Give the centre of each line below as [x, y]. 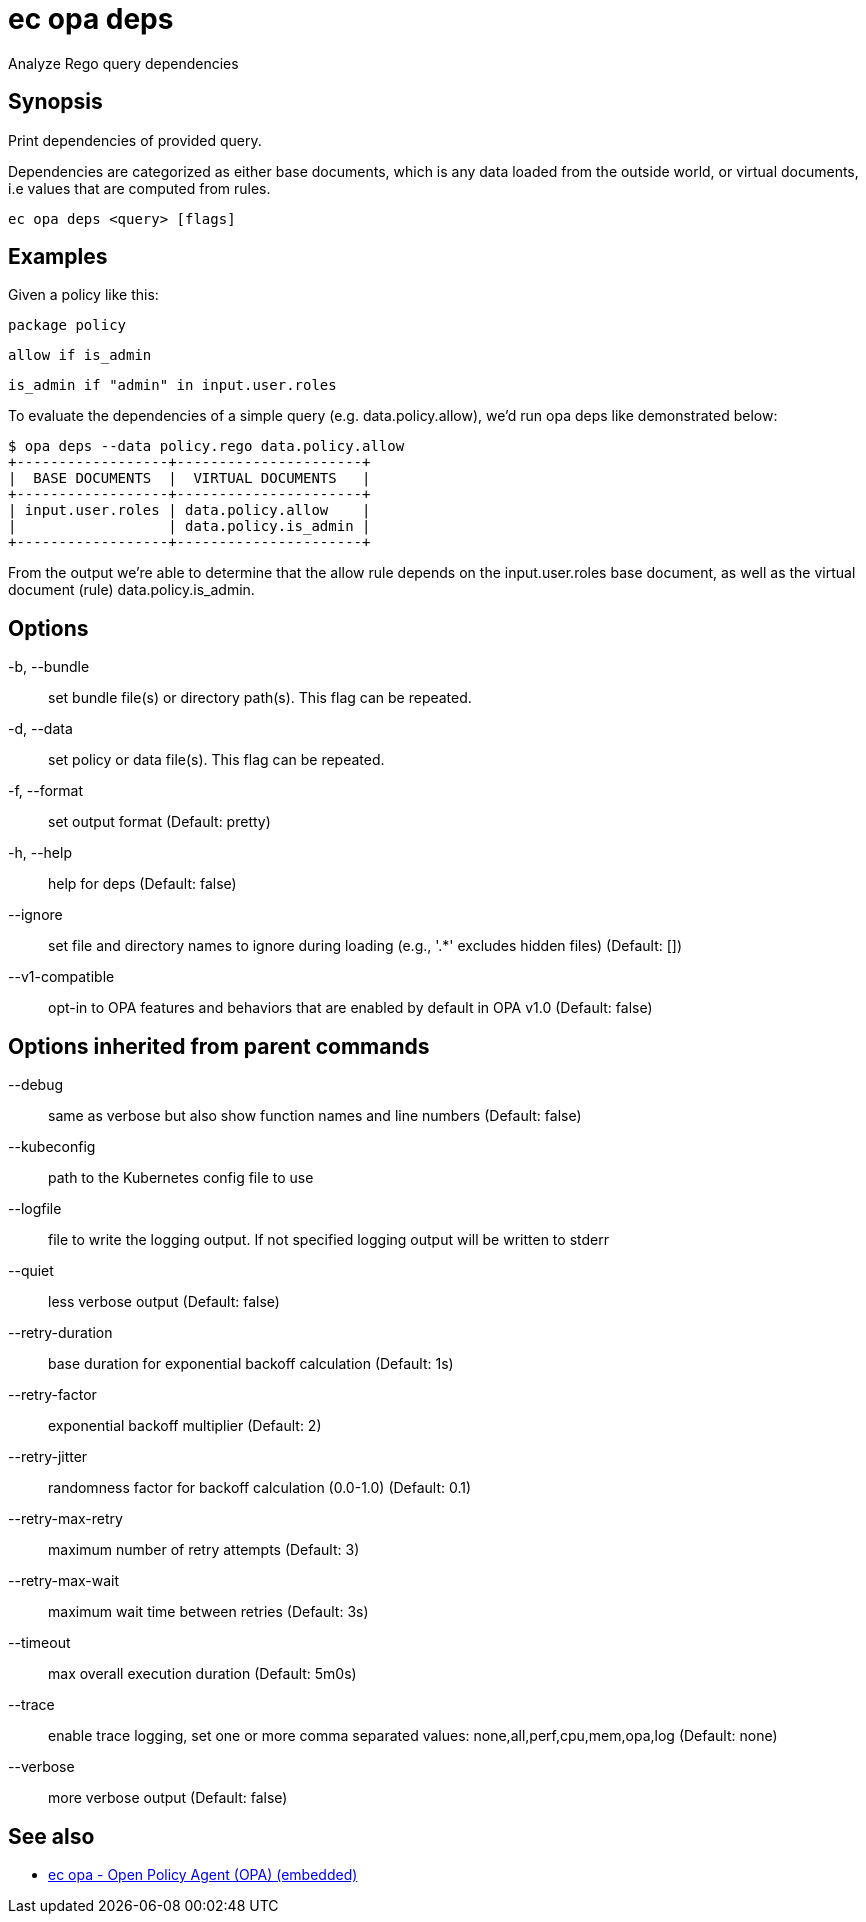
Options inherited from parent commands [219, 1046]
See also [51, 1836]
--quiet [31, 1271]
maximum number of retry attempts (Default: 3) [204, 1550]
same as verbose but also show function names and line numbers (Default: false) [315, 1116]
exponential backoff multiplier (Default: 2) [185, 1426]
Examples [58, 257]
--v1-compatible [61, 977]
